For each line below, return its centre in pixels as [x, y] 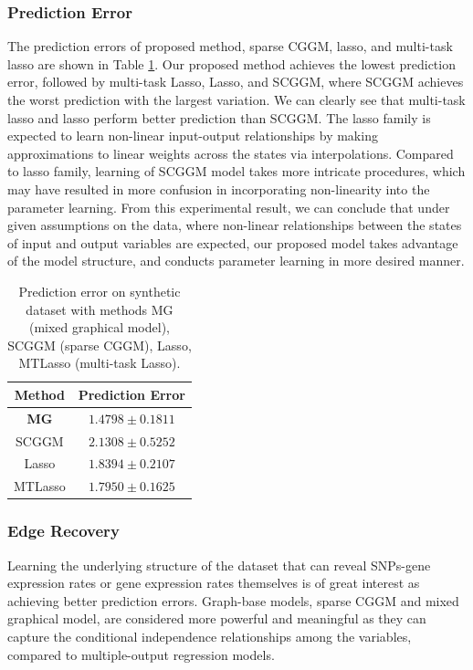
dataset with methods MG [100, 309]
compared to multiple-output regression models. [141, 654]
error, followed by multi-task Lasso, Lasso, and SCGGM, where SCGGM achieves [236, 82]
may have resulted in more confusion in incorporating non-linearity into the [219, 188]
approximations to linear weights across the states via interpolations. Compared [231, 153]
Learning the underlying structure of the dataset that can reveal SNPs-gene [219, 565]
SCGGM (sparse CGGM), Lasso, [100, 345]
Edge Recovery [63, 531]
